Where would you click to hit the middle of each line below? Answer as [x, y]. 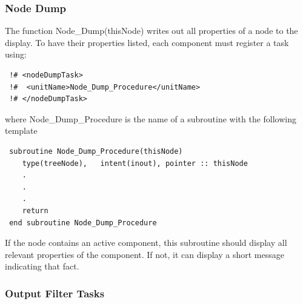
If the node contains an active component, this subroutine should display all [146, 243]
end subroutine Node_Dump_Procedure [83, 223]
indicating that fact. [42, 266]
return [35, 210]
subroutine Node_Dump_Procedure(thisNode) [96, 151]
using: [16, 54]
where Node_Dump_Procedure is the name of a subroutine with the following [151, 118]
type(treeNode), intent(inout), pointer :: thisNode [135, 163]
